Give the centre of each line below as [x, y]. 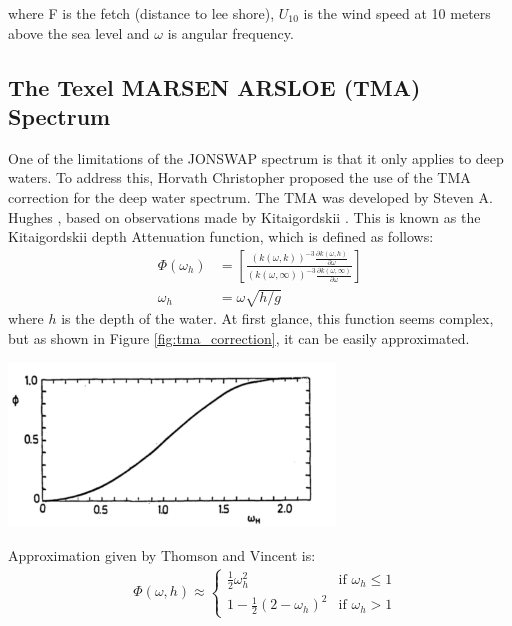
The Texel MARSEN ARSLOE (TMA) [214, 86]
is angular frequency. [230, 32]
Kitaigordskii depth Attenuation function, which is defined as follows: [221, 236]
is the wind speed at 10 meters [397, 13]
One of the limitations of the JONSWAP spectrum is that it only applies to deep [256, 157]
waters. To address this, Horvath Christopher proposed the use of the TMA [239, 177]
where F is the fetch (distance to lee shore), [141, 13]
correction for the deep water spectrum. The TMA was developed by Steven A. [250, 196]
